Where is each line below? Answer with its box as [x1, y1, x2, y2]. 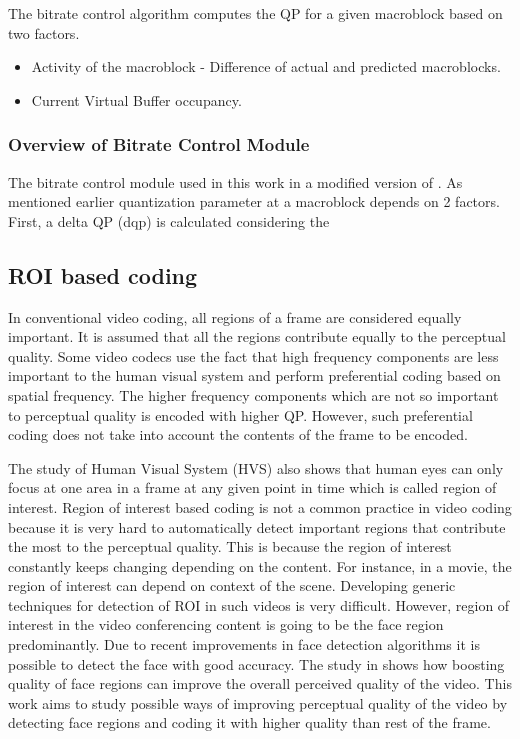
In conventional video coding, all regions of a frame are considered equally [8, 306, 462, 327]
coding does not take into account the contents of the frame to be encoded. [8, 424, 468, 445]
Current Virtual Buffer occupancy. [31, 89, 242, 110]
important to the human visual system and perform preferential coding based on [8, 365, 501, 386]
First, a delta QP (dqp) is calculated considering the [8, 210, 330, 231]
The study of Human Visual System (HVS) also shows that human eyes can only [8, 457, 504, 478]
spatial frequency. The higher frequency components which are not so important [8, 384, 499, 405]
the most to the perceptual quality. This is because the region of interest [8, 536, 452, 557]
